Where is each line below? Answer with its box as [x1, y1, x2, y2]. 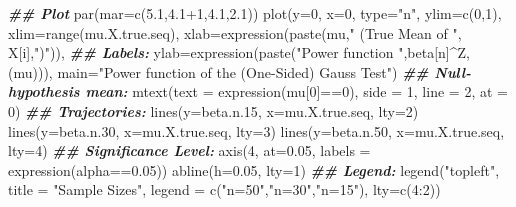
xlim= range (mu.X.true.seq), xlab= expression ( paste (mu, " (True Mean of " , [8, 22, 462, 43]
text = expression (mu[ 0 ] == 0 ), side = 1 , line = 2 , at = [173, 81, 508, 102]
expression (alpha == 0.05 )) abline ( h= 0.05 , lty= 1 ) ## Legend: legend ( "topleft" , [8, 159, 500, 180]
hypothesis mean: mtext [8, 81, 169, 102]
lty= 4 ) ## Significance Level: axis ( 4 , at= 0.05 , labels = [8, 140, 371, 161]
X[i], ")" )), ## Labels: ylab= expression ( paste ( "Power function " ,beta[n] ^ [8, 42, 458, 63]
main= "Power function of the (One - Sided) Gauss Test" [57, 61, 393, 82]
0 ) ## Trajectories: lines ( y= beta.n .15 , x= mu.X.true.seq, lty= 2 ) [8, 100, 419, 121]
